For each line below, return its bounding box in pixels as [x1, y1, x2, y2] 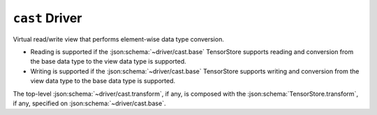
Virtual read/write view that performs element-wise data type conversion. [13, 35, 225, 43]
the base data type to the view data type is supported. [30, 57, 186, 66]
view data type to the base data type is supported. [30, 77, 176, 85]
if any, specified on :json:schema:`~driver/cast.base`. [13, 99, 166, 107]
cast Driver [13, 10, 82, 26]
